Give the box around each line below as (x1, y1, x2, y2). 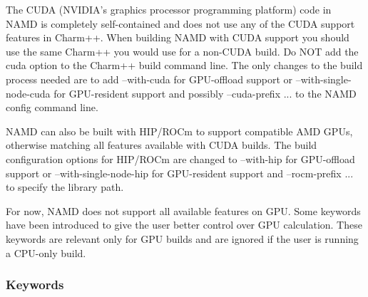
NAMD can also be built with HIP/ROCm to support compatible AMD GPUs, (6, 123, 353, 138)
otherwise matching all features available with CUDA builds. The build (6, 137, 317, 152)
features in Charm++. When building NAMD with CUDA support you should (6, 30, 349, 45)
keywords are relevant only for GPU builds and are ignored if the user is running (6, 231, 359, 246)
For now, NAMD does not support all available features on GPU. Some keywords (6, 203, 361, 218)
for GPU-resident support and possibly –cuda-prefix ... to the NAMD (53, 85, 357, 100)
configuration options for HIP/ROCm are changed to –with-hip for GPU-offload (6, 151, 355, 166)
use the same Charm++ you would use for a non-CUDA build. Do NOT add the (6, 43, 359, 58)
